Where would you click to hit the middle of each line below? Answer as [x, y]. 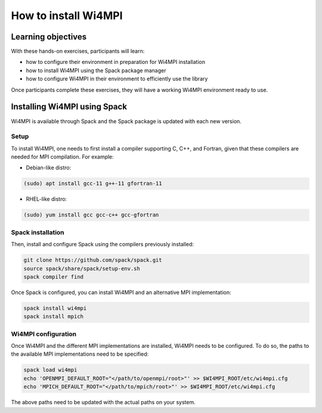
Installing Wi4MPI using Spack [69, 107]
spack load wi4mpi [50, 370]
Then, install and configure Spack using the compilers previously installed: [102, 244]
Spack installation [38, 232]
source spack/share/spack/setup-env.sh [82, 268]
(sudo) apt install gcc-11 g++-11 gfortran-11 [93, 183]
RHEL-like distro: [47, 199]
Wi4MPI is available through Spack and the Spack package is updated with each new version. [126, 121]
